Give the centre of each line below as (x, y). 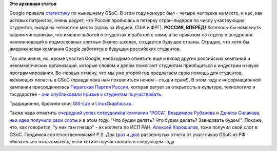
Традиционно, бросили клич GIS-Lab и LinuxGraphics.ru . (71, 104)
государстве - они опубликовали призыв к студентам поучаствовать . (86, 94)
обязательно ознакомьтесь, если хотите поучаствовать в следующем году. (93, 142)
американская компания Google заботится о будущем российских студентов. (95, 49)
